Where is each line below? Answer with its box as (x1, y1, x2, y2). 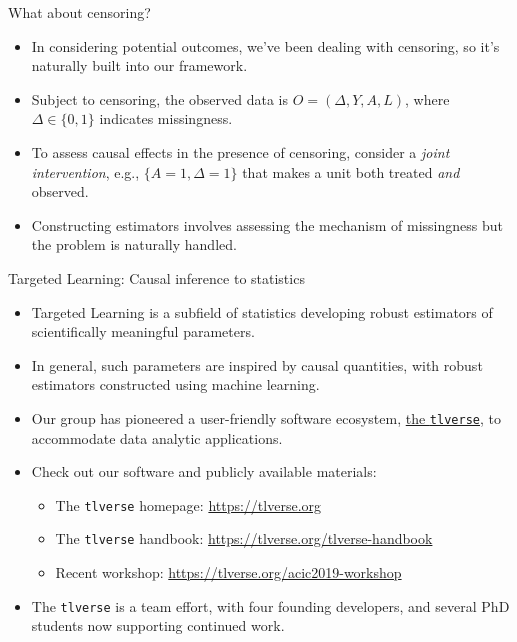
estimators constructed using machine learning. (31, 374, 320, 395)
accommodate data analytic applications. (31, 427, 283, 448)
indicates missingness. (99, 108, 233, 129)
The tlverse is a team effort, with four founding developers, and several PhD (31, 595, 510, 616)
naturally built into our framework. (31, 55, 248, 76)
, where (405, 88, 450, 109)
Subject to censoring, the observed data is (31, 88, 288, 109)
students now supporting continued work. (31, 615, 285, 636)
